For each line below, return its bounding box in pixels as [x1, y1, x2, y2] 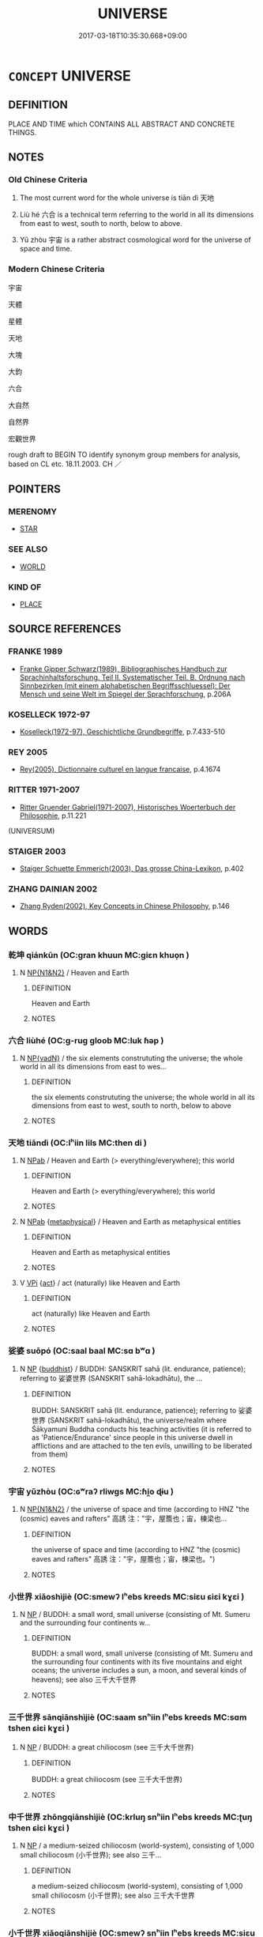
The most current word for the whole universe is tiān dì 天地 [19, 193, 215, 202]
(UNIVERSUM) [8, 826, 55, 835]
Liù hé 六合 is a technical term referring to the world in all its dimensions [19, 210, 254, 220]
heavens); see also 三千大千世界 [31, 1675, 137, 1684]
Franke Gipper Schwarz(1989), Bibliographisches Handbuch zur [19, 664, 227, 673]
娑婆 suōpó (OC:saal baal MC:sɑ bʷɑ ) [8, 1345, 156, 1356]
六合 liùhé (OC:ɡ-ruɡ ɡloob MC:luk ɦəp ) [8, 1034, 164, 1046]
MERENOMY [8, 507, 58, 518]
